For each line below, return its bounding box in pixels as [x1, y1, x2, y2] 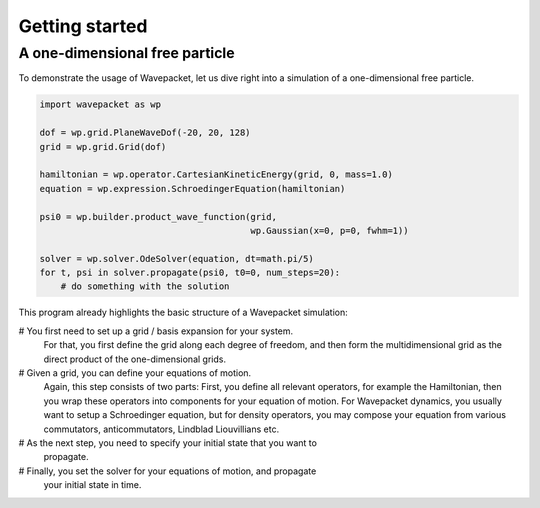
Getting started [18, 15, 148, 37]
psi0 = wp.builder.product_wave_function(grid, [39, 211, 277, 222]
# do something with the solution [60, 281, 230, 292]
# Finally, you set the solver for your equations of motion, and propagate [18, 465, 317, 477]
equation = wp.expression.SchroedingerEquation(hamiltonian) [39, 183, 346, 194]
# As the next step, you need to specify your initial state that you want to [18, 436, 317, 449]
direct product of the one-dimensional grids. [43, 353, 227, 365]
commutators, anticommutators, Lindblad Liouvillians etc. [43, 423, 280, 435]
